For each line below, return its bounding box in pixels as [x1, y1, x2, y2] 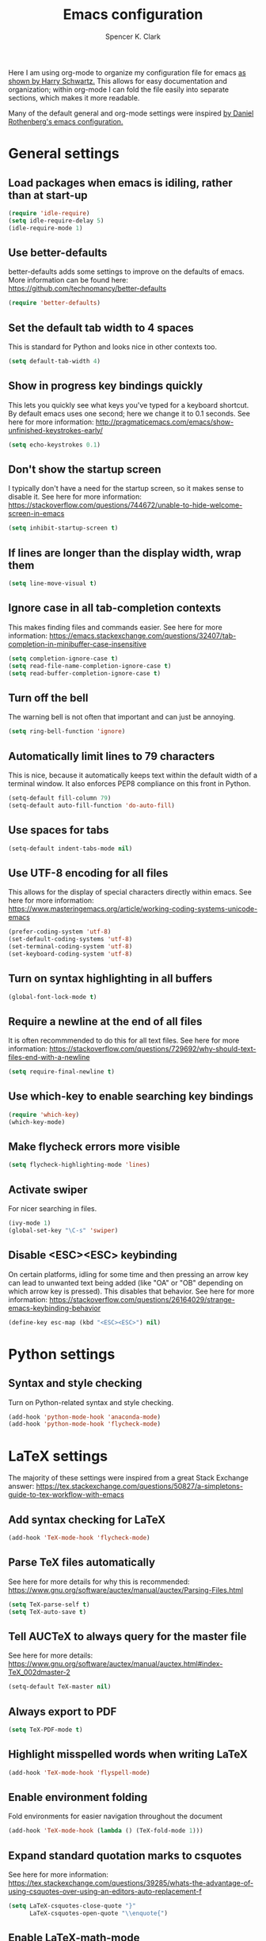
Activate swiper [8, 1183, 89, 1196]
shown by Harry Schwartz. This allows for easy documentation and [8, 76, 228, 85]
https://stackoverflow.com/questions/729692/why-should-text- [49, 1044, 256, 1054]
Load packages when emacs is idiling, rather [8, 176, 234, 189]
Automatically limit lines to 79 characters [8, 750, 215, 763]
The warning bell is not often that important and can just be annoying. [8, 712, 236, 722]
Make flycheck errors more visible [8, 1140, 180, 1153]
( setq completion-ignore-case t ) [8, 655, 119, 663]
